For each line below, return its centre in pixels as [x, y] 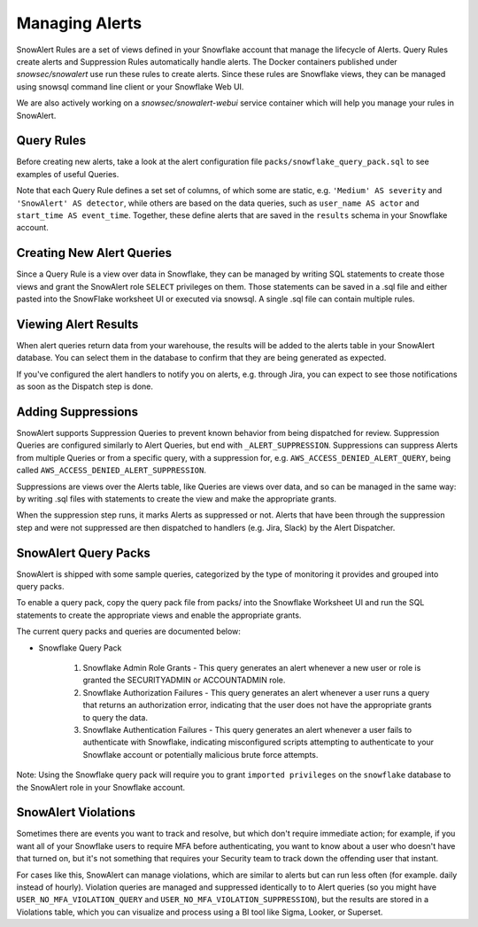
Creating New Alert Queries [94, 253]
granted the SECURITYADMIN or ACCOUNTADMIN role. [184, 680]
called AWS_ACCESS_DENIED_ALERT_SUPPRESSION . [112, 471]
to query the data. [116, 717]
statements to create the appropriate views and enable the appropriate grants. [159, 615]
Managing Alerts [79, 23]
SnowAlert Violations [76, 812]
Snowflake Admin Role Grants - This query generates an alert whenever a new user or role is [252, 668]
